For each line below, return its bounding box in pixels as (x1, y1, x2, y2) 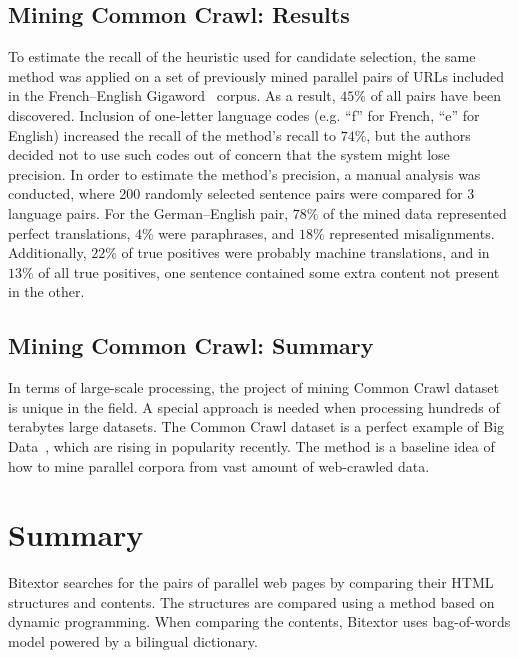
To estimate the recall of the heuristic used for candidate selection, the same (8, 46, 476, 67)
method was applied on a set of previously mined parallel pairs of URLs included (8, 65, 504, 86)
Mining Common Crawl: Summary (8, 330, 374, 361)
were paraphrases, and (158, 222, 295, 243)
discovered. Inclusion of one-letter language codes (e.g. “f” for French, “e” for (8, 104, 480, 125)
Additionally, (8, 242, 87, 263)
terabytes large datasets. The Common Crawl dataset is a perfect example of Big (8, 416, 505, 437)
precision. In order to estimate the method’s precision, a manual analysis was (8, 163, 481, 184)
